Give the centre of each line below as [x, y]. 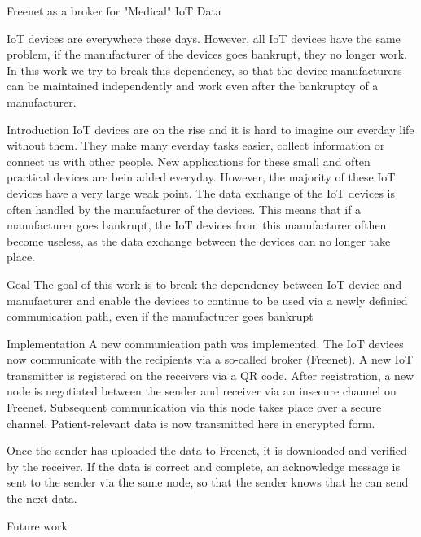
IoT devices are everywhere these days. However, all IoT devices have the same [204, 38]
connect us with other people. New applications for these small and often [189, 161]
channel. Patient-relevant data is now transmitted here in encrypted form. [191, 423]
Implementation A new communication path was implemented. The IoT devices [205, 343]
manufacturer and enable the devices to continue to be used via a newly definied [207, 300]
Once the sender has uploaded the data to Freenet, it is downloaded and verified [207, 450]
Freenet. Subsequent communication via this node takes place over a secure [194, 407]
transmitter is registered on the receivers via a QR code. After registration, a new [210, 375]
